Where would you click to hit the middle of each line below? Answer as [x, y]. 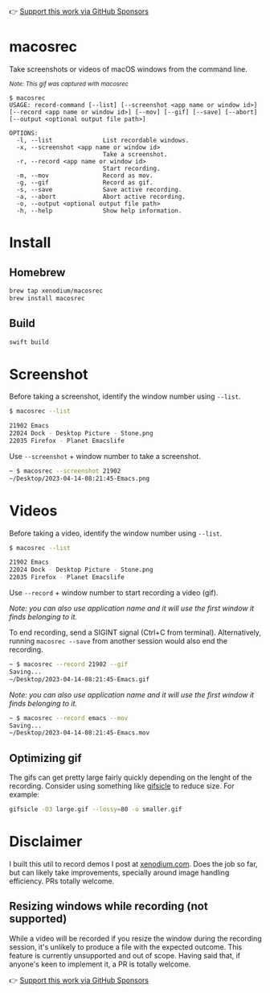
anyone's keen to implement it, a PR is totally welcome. [100, 964]
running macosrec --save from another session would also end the [119, 641]
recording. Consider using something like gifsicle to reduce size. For [122, 786]
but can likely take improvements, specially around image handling [119, 872]
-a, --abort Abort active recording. [101, 197]
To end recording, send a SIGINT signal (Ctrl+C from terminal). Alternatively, [135, 632]
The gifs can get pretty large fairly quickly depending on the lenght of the [131, 778]
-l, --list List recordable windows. [103, 140]
